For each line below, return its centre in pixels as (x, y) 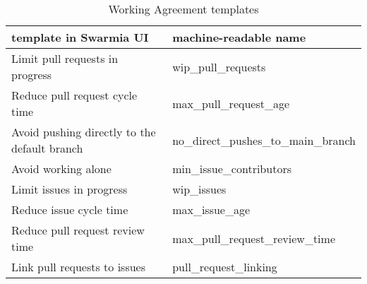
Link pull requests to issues (79, 267)
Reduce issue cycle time (70, 209)
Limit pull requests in (65, 58)
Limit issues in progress (70, 189)
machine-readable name (239, 37)
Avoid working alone (61, 168)
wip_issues (199, 189)
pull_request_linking (225, 267)
